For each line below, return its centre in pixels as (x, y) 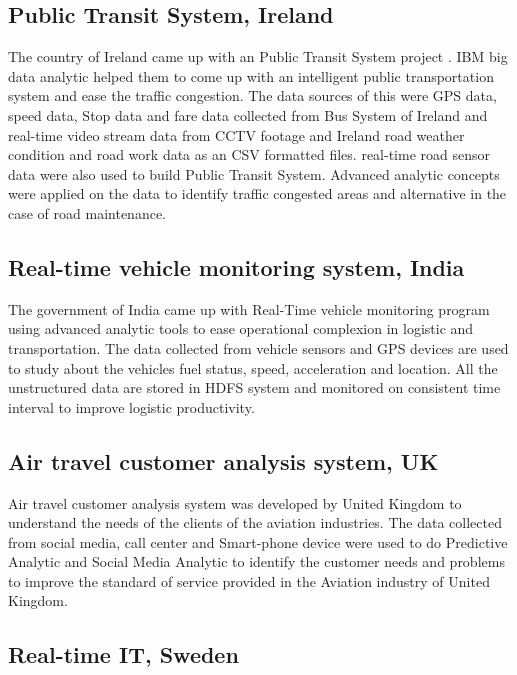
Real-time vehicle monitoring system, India (236, 266)
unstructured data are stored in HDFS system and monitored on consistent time (254, 387)
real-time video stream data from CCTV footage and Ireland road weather (236, 134)
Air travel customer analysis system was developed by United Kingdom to (235, 502)
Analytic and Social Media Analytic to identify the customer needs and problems (256, 561)
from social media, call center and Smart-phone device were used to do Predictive (258, 541)
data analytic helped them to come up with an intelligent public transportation (251, 75)
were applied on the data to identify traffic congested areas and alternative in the (257, 193)
